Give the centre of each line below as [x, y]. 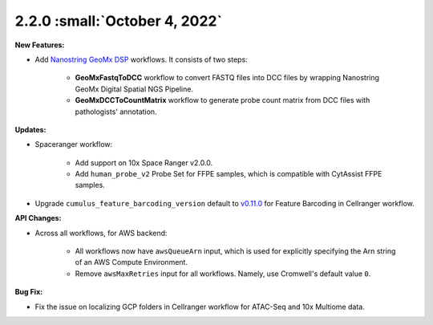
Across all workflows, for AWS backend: [101, 233]
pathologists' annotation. [116, 112]
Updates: [30, 129]
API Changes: [38, 218]
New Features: [40, 45]
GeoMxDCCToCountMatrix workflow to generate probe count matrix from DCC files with [223, 100]
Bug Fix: [29, 292]
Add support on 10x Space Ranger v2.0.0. [144, 162]
